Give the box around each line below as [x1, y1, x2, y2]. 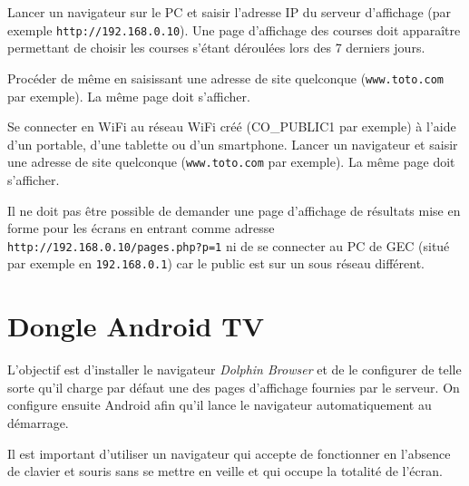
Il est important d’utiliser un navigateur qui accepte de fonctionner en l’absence [7, 443, 451, 462]
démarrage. [7, 413, 69, 432]
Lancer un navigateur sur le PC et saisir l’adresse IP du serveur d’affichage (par [7, 3, 452, 21]
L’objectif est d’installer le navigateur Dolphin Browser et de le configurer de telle [7, 360, 462, 379]
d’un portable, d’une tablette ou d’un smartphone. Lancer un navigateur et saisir [7, 134, 458, 153]
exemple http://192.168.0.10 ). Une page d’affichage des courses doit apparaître [7, 20, 461, 39]
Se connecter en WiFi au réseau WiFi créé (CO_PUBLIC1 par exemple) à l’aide [7, 117, 456, 136]
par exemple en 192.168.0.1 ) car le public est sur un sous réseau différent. [7, 254, 425, 273]
